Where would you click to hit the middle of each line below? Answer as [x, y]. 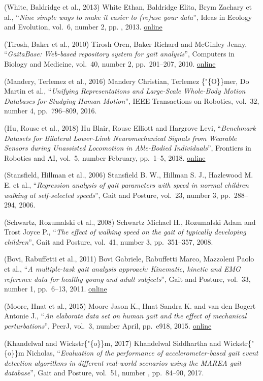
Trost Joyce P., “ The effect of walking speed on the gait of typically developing [125, 232]
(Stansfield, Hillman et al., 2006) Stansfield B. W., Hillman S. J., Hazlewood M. [129, 175]
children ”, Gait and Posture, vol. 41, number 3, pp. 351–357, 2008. [109, 241]
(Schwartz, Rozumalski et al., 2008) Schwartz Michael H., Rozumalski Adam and [130, 222]
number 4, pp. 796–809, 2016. [51, 111]
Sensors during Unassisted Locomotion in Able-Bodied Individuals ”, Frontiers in [128, 148]
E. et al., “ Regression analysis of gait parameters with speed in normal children [126, 184]
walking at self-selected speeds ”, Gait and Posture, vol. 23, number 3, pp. [117, 195]
